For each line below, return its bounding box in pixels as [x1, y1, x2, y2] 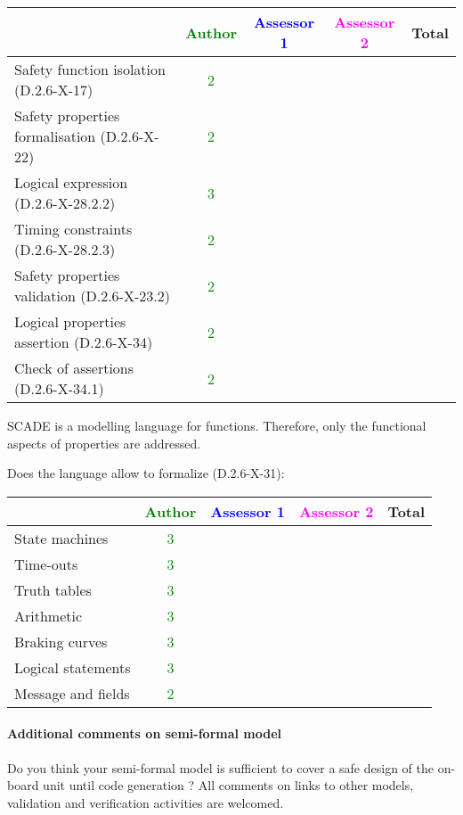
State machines [14, 527, 109, 548]
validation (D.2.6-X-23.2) [14, 285, 170, 306]
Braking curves [14, 630, 108, 652]
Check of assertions [14, 358, 134, 378]
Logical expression [14, 172, 128, 193]
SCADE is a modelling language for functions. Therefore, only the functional [7, 416, 426, 434]
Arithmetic [14, 605, 83, 626]
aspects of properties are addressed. [7, 433, 201, 452]
